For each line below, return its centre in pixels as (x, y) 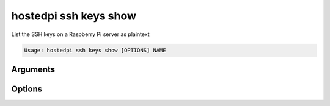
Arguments (33, 69)
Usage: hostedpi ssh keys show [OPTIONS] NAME (95, 50)
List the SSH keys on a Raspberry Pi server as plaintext (80, 34)
